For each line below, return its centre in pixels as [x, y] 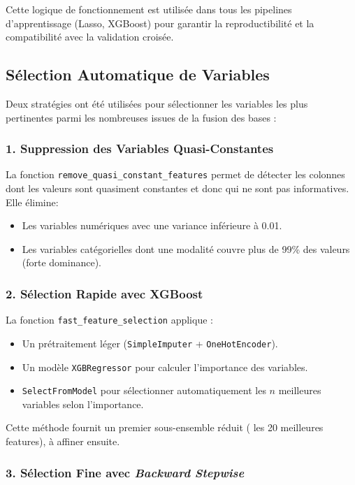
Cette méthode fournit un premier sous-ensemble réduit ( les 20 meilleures [165, 427]
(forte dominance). [62, 262]
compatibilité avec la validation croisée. [90, 37]
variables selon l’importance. [83, 404]
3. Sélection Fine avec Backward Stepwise [125, 472]
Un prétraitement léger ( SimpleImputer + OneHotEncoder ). [150, 343]
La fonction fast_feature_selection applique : [109, 320]
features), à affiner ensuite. [63, 441]
